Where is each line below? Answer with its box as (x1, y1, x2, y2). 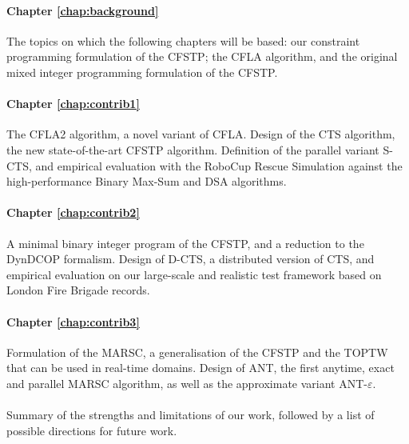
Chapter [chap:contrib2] (6, 204, 140, 221)
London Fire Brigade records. (6, 282, 150, 298)
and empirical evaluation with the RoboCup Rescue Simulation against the (35, 157, 403, 174)
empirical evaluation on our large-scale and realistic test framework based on (6, 266, 382, 282)
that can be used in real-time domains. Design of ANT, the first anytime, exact (6, 359, 395, 376)
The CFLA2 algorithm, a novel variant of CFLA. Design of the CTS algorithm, (6, 126, 395, 142)
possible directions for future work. (6, 422, 177, 438)
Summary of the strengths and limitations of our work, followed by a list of (6, 406, 375, 423)
